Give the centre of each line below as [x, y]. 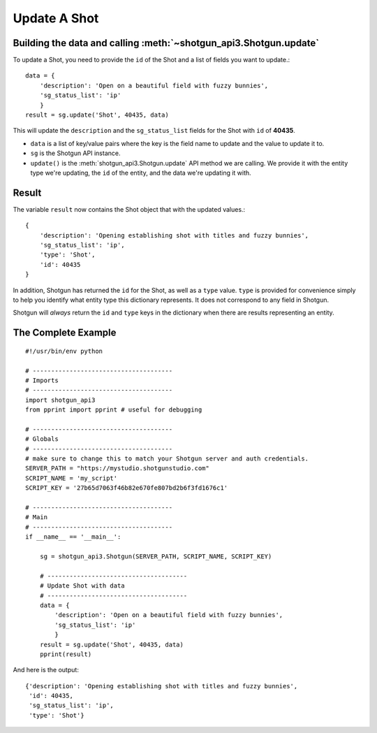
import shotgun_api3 [60, 400]
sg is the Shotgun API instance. [75, 153]
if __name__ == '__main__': [73, 537]
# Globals [42, 439]
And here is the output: [46, 670]
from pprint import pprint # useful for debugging [114, 410]
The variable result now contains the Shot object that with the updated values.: [129, 209]
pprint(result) [66, 654]
